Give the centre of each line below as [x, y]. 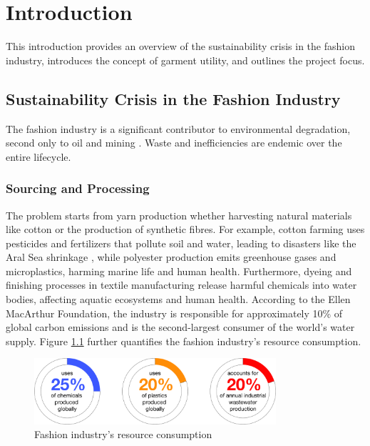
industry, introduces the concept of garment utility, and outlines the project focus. [185, 60]
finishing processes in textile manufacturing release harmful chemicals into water [181, 285]
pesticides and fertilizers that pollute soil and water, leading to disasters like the [181, 243]
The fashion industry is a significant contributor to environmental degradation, [178, 128]
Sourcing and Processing [78, 188]
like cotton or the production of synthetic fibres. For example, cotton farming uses [185, 229]
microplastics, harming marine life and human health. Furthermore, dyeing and [179, 271]
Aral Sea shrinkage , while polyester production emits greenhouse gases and [171, 257]
